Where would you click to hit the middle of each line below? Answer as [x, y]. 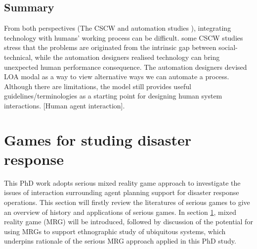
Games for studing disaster [98, 139]
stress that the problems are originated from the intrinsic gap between [110, 47]
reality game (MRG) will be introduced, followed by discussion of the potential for [128, 222]
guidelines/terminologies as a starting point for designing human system [113, 96]
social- [228, 47]
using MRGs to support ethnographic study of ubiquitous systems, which [115, 231]
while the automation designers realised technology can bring [127, 57]
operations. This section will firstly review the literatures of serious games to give [127, 202]
